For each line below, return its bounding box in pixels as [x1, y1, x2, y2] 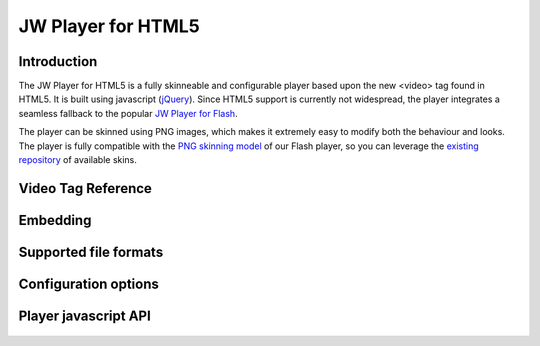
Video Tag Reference [18, 180, 152, 197]
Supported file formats [18, 243, 164, 260]
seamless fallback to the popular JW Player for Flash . [18, 107, 239, 119]
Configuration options [18, 275, 160, 292]
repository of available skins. [18, 154, 137, 166]
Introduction [18, 53, 98, 70]
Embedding [18, 211, 92, 229]
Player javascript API [18, 307, 152, 324]
